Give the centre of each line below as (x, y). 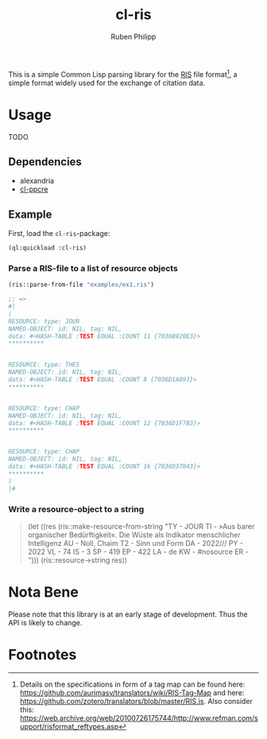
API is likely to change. (45, 622)
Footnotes (43, 655)
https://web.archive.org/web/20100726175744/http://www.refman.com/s (139, 718)
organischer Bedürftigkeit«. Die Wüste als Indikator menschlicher (134, 535)
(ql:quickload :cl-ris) (48, 248)
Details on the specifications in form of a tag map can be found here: (132, 684)
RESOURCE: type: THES (44, 365)
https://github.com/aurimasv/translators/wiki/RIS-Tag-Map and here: (132, 692)
